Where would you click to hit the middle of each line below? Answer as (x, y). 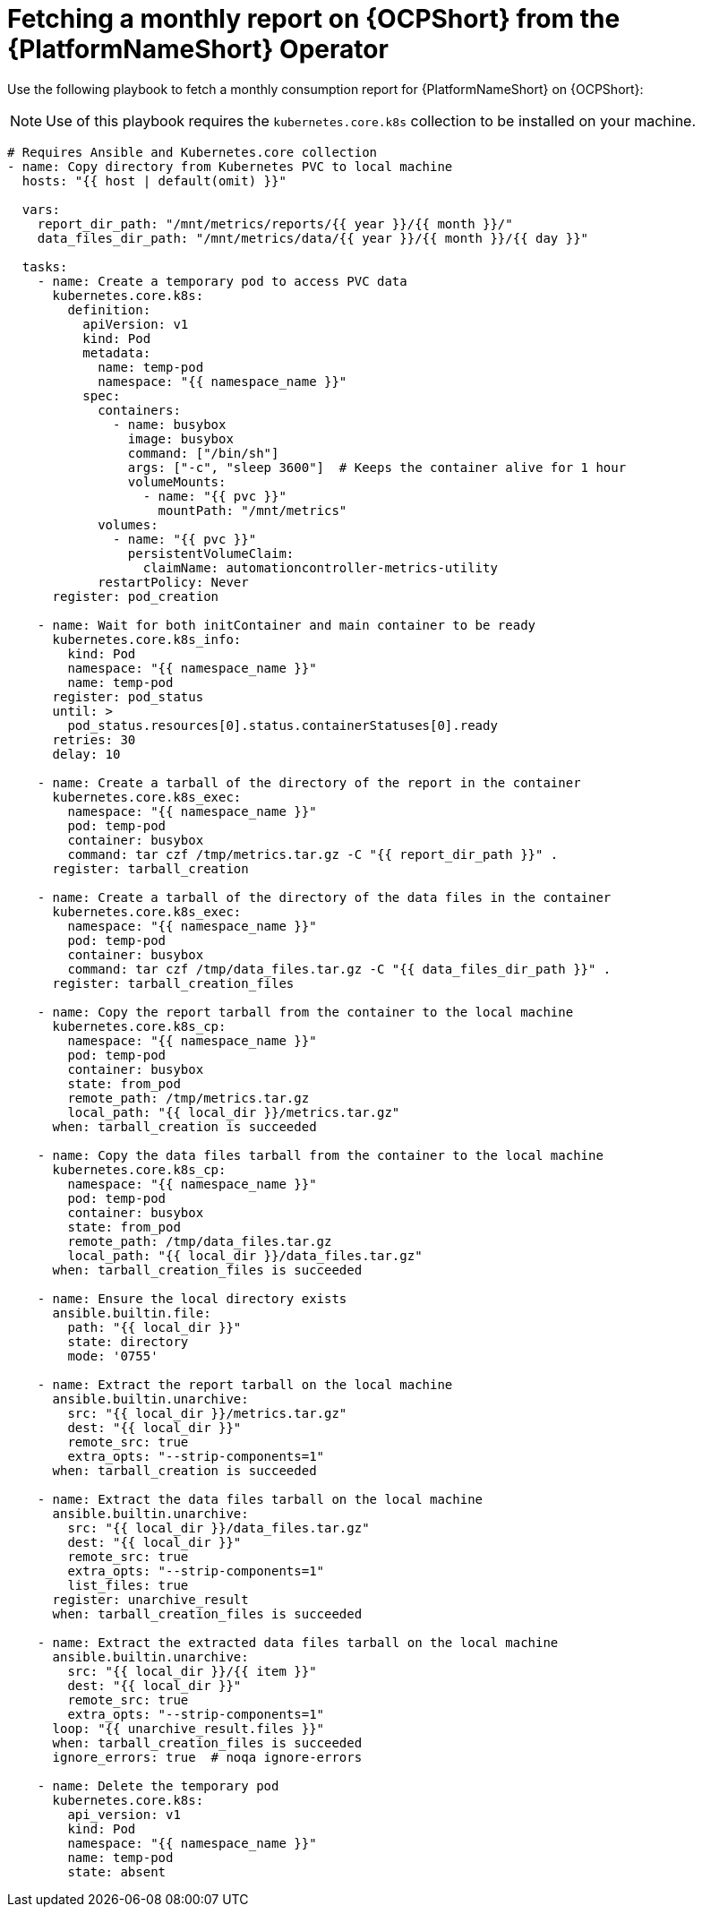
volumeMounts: (177, 481)
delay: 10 (86, 754)
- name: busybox (170, 424)
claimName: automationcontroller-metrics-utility (320, 567)
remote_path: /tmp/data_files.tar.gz (200, 1241)
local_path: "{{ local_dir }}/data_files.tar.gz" (245, 1255)
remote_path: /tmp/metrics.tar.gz (188, 1098)
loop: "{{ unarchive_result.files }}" (188, 1728)
